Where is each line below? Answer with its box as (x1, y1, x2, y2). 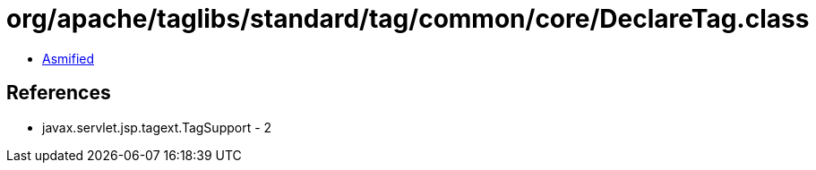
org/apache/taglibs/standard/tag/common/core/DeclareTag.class (6, 4, 810, 34)
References (6, 81, 111, 105)
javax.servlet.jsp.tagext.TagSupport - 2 (42, 119, 272, 135)
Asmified (42, 50, 95, 66)
